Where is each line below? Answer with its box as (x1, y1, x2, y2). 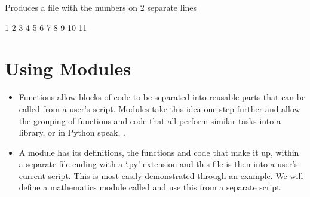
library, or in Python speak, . (19, 126, 125, 138)
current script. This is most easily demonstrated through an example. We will (19, 169, 303, 181)
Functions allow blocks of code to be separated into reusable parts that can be (19, 91, 306, 103)
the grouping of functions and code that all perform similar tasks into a (19, 114, 281, 127)
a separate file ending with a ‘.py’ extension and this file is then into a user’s (19, 158, 298, 170)
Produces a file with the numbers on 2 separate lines (5, 1, 197, 13)
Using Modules (5, 56, 131, 81)
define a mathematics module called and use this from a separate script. (19, 181, 283, 193)
